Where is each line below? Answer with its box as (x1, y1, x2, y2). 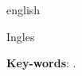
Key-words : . (6, 55, 76, 71)
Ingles (6, 28, 35, 44)
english (6, 2, 41, 17)
